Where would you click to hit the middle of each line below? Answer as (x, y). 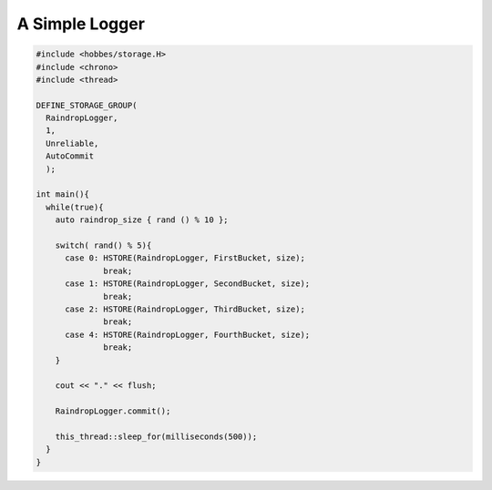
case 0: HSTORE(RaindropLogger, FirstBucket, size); (185, 258)
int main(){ (63, 194)
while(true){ (75, 207)
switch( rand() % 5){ (103, 245)
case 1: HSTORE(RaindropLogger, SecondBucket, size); (188, 284)
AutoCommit (70, 156)
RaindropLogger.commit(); (113, 411)
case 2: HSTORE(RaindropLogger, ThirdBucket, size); (185, 309)
